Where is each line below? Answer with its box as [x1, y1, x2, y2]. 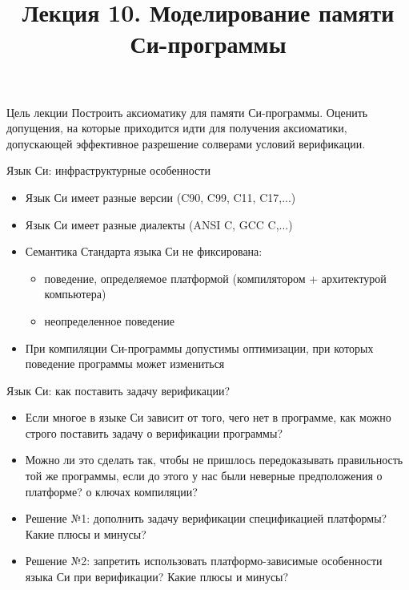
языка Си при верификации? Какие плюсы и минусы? [25, 568, 289, 585]
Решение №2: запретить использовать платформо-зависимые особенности [25, 552, 383, 569]
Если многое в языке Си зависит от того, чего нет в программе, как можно [25, 409, 391, 426]
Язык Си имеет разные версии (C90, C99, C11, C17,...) [25, 188, 296, 205]
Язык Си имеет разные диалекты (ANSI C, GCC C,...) [25, 216, 293, 232]
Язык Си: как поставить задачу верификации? [6, 382, 231, 398]
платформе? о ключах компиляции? [25, 483, 198, 499]
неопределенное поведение [44, 312, 174, 329]
